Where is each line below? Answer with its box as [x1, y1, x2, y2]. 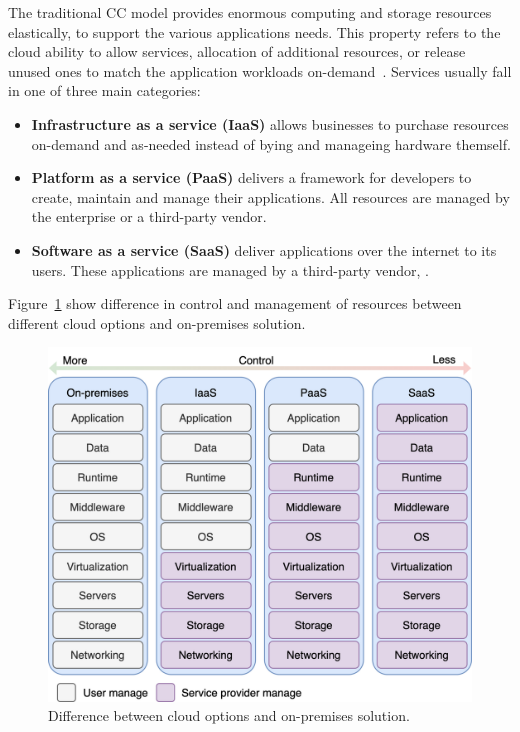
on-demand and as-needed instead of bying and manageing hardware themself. [31, 133, 511, 154]
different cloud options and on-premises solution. [8, 312, 306, 333]
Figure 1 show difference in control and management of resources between [8, 293, 462, 314]
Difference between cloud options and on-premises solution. [48, 705, 410, 726]
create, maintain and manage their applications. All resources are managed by [31, 186, 510, 207]
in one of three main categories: [8, 80, 201, 101]
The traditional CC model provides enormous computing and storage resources [8, 2, 492, 22]
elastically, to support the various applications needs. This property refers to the [8, 21, 501, 42]
